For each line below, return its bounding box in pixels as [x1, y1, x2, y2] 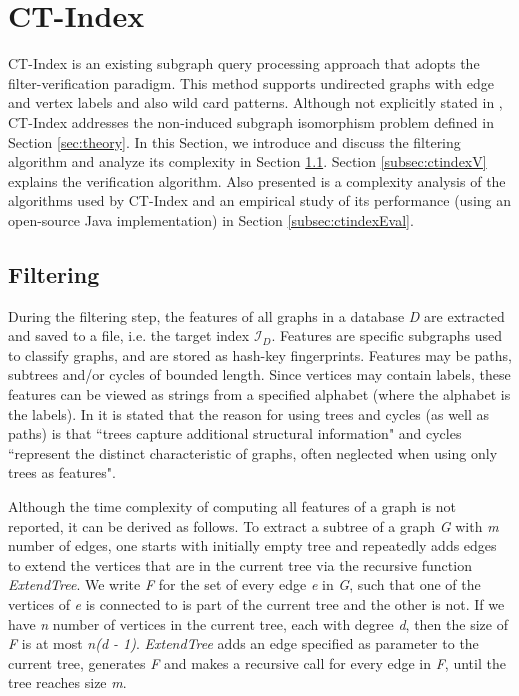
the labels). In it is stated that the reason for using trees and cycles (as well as [8, 403, 490, 424]
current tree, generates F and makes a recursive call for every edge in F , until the [8, 652, 506, 673]
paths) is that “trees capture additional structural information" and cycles [8, 423, 462, 444]
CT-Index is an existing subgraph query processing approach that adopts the [8, 53, 480, 74]
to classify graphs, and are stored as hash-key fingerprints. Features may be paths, [8, 344, 512, 365]
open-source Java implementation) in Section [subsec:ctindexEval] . [8, 209, 414, 230]
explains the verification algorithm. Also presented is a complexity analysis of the [8, 170, 506, 191]
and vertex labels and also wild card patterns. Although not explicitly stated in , [8, 92, 503, 113]
